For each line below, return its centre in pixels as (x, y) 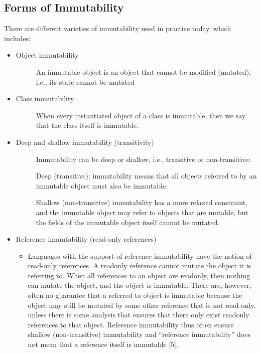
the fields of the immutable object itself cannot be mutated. (128, 222)
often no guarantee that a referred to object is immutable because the (135, 295)
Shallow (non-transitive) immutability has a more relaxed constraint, (142, 202)
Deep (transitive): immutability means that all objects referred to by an (146, 176)
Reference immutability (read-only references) (86, 239)
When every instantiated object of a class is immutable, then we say (141, 115)
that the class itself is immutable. (87, 125)
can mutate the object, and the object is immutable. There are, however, (140, 285)
